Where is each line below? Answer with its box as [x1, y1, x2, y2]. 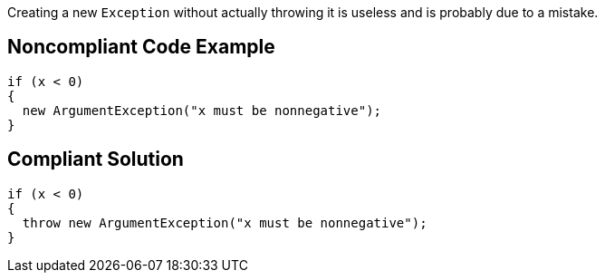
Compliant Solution [7, 148, 184, 171]
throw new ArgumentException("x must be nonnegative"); [22, 215, 427, 230]
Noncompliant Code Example [7, 35, 275, 59]
